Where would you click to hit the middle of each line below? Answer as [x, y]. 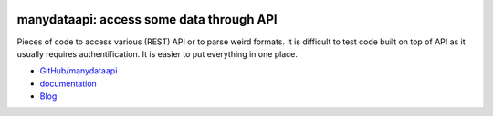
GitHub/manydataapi [79, 71]
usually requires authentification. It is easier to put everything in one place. [157, 53]
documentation [68, 83]
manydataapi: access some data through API [147, 19]
